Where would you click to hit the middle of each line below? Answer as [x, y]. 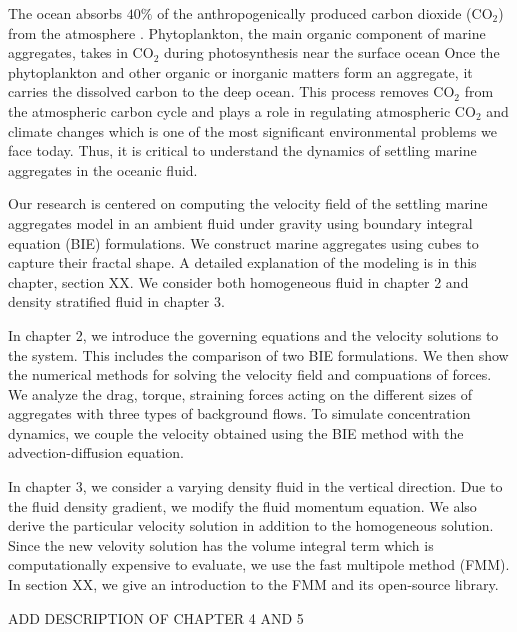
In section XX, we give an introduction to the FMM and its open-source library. [253, 584]
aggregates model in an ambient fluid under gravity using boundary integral [240, 222]
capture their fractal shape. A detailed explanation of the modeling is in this [242, 262]
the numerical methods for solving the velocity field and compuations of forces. [250, 374]
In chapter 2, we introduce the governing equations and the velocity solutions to [253, 334]
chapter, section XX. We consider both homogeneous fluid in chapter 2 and [238, 281]
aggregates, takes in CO [81, 52]
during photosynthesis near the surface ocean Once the [331, 52]
